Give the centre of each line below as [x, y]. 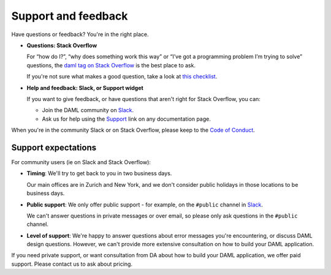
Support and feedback [70, 16]
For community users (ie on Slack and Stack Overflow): [81, 162]
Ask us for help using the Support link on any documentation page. [127, 119]
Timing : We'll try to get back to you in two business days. [99, 173]
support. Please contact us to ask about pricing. [72, 264]
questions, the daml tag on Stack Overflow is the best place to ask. [111, 65]
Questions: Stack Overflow [62, 45]
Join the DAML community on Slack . [88, 110]
